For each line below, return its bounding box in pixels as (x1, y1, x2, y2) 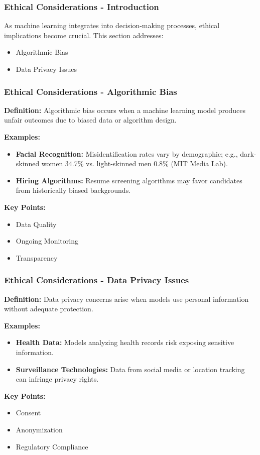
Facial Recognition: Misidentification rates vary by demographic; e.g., (16, 148, 238, 159)
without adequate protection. (4, 303, 93, 314)
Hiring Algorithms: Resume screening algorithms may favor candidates (16, 175, 242, 185)
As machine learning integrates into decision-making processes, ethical (4, 20, 220, 31)
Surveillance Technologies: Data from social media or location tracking (16, 364, 245, 374)
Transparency (16, 252, 58, 263)
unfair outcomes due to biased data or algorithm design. (4, 115, 177, 125)
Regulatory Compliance (16, 441, 88, 451)
